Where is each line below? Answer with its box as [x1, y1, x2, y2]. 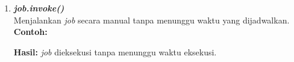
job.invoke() [13, 2, 64, 14]
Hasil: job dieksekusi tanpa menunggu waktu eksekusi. [13, 45, 217, 58]
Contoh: [13, 25, 48, 38]
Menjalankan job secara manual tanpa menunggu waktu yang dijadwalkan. [13, 13, 290, 26]
